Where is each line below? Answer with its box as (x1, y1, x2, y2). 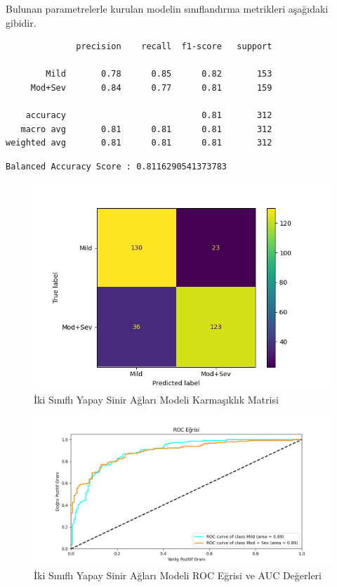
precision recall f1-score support (76, 41, 272, 52)
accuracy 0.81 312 (25, 110, 272, 121)
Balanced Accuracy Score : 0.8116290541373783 (6, 161, 227, 172)
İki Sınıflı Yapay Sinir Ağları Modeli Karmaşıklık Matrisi (34, 392, 279, 406)
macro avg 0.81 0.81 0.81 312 (20, 124, 272, 134)
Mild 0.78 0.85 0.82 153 (46, 69, 272, 79)
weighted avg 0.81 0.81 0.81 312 (6, 138, 272, 148)
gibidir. (6, 15, 37, 30)
